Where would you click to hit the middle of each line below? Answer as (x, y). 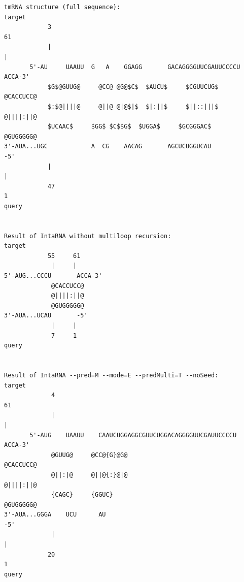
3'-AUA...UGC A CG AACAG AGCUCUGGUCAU (108, 147)
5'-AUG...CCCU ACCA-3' (53, 276)
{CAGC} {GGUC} (82, 495)
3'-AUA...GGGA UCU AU (55, 515)
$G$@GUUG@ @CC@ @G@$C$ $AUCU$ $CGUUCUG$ (133, 87)
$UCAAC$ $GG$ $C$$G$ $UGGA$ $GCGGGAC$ (129, 127)
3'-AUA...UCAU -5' (46, 316)
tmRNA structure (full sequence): (62, 7)
